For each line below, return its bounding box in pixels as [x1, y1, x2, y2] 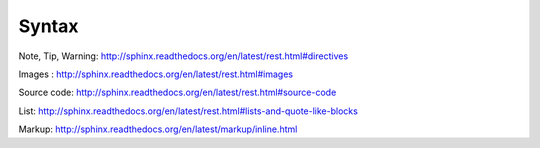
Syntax [18, 15, 79, 37]
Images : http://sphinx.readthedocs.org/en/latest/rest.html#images [18, 68, 294, 80]
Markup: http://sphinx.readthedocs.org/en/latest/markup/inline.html [18, 123, 298, 135]
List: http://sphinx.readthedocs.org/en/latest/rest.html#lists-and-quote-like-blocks [18, 105, 359, 117]
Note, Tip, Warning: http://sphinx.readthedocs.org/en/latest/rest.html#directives [18, 50, 349, 62]
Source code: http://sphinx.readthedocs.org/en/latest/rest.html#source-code [18, 86, 337, 99]
